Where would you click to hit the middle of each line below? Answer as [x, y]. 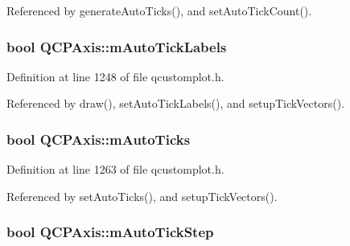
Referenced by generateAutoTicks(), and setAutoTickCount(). [159, 10]
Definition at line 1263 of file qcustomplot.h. [115, 169]
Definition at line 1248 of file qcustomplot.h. [115, 76]
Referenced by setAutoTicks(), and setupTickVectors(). [142, 196]
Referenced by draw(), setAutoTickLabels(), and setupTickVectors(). [176, 103]
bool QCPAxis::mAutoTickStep [110, 232]
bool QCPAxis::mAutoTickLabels [117, 46]
